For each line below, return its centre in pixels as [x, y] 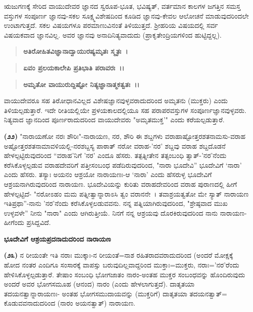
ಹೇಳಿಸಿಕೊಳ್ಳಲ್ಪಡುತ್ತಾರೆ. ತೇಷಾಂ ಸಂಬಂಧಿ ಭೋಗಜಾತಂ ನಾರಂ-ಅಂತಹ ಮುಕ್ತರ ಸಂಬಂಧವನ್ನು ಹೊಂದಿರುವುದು [125, 274]
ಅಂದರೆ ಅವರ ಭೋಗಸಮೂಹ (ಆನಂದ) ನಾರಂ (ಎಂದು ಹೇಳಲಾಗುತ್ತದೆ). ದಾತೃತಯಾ [99, 284]
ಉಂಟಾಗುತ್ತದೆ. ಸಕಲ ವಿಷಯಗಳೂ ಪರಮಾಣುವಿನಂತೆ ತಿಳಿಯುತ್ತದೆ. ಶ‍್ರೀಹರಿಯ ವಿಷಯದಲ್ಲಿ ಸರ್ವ [111, 25]
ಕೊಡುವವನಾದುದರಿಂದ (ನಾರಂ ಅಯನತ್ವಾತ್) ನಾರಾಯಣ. [70, 303]
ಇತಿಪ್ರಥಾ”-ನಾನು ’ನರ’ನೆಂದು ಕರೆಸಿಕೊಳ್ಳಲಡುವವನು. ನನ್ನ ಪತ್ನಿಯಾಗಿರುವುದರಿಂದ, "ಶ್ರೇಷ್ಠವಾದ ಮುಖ [116, 203]
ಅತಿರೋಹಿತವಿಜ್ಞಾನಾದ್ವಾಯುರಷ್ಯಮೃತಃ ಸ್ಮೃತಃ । [75, 51]
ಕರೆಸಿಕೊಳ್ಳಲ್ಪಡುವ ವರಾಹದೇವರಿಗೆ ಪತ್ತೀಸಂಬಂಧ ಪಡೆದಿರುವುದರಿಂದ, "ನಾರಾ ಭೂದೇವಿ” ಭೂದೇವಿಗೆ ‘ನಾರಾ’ [123, 165]
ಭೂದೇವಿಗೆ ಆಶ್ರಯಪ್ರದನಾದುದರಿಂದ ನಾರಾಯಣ [58, 238]
